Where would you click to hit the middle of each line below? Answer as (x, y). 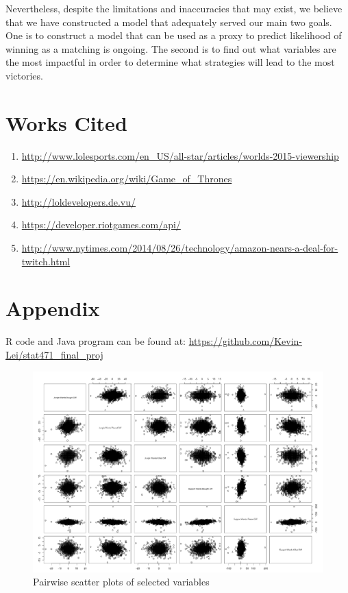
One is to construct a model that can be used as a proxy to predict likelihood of (174, 35)
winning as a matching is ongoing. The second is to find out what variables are (171, 48)
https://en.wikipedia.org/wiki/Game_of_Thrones (127, 179)
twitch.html (46, 261)
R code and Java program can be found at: (96, 341)
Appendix (53, 308)
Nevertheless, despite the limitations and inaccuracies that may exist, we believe (174, 8)
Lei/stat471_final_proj (54, 354)
